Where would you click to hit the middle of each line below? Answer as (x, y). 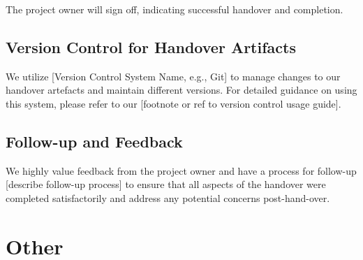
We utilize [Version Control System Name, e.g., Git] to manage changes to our (173, 76)
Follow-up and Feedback (94, 141)
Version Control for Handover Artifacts (151, 46)
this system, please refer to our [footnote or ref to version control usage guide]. (173, 103)
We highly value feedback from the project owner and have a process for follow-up (181, 170)
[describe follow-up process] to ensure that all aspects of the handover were (166, 184)
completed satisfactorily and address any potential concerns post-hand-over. (168, 197)
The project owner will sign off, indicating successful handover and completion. (175, 9)
